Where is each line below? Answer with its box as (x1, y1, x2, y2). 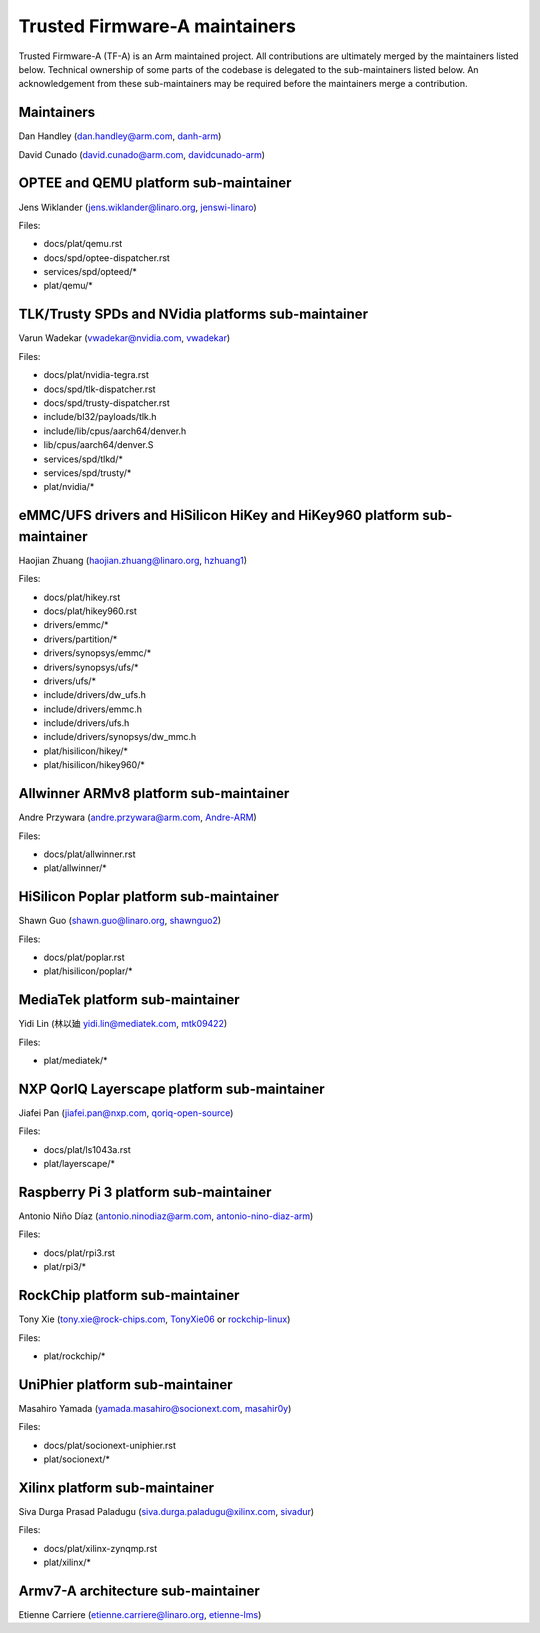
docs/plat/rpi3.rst (43, 1246, 115, 1259)
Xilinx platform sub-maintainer (18, 1479, 215, 1496)
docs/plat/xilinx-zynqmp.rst (43, 1542, 158, 1554)
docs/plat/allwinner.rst (43, 848, 136, 860)
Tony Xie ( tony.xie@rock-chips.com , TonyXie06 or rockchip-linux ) (18, 1313, 291, 1325)
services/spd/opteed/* (43, 266, 137, 278)
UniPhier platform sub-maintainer (18, 1376, 234, 1393)
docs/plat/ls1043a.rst (43, 1143, 131, 1155)
